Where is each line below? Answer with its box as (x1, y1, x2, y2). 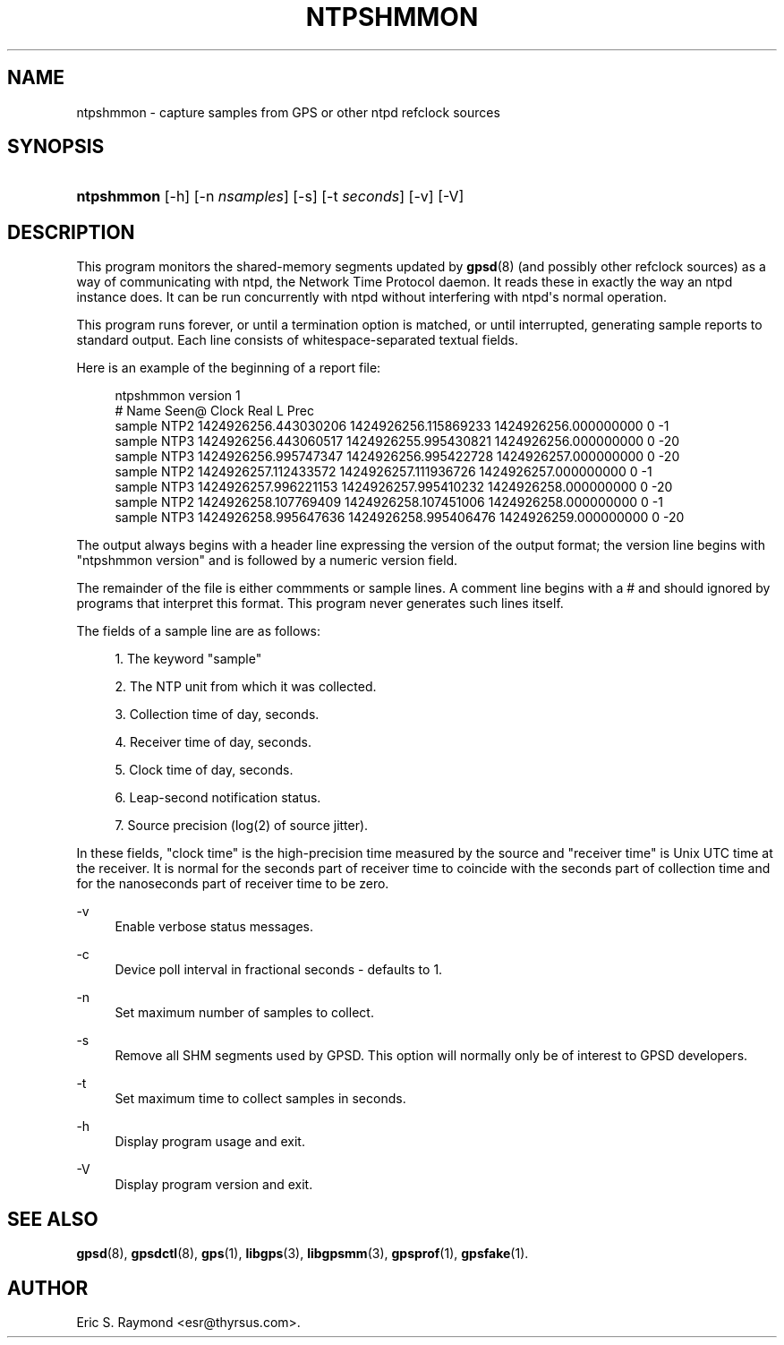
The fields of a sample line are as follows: (76, 623, 321, 639)
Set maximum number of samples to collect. (115, 1005, 374, 1021)
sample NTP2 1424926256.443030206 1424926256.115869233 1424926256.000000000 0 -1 (115, 418, 669, 434)
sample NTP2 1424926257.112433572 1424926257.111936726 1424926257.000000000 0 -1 (115, 464, 652, 480)
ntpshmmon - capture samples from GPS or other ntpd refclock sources (76, 104, 500, 120)
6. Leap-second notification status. (115, 790, 321, 806)
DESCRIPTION (7, 220, 135, 244)
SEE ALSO (7, 1207, 98, 1230)
